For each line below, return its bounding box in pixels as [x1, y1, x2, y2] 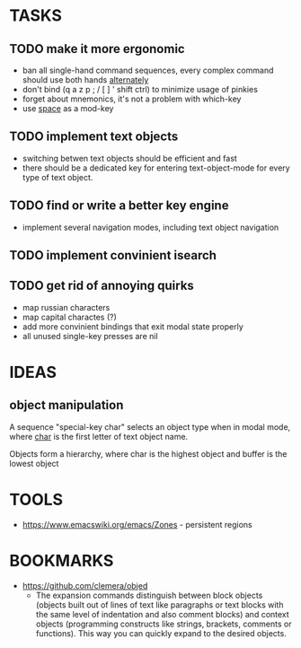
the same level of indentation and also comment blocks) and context [35, 609, 289, 619]
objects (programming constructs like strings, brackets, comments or [35, 618, 292, 629]
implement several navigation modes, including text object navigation [22, 222, 279, 232]
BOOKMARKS [9, 550, 114, 571]
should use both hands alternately [22, 74, 149, 85]
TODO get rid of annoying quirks [9, 278, 195, 293]
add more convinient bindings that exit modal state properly [22, 320, 244, 332]
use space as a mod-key [22, 103, 114, 113]
